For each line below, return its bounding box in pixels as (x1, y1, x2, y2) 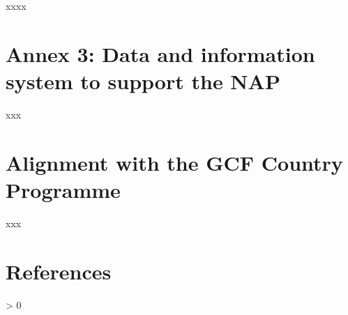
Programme (6, 175, 121, 203)
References (6, 256, 112, 285)
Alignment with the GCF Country (6, 148, 343, 176)
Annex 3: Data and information (6, 39, 315, 68)
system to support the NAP (6, 66, 280, 95)
